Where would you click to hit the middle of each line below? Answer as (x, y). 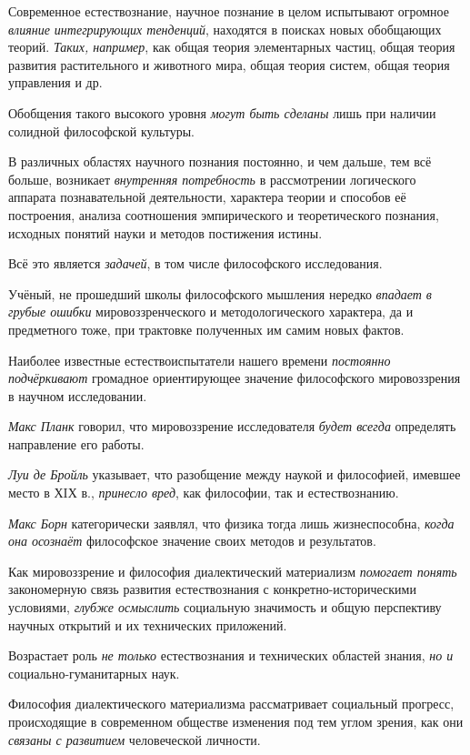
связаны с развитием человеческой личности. (135, 739)
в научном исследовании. (78, 395)
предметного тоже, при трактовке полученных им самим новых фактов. (206, 329)
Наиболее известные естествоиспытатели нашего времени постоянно (200, 360)
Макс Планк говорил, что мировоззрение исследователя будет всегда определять (232, 426)
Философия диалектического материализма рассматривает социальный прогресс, (231, 704)
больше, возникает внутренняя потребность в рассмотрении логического (212, 179)
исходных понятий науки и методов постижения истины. (165, 232)
